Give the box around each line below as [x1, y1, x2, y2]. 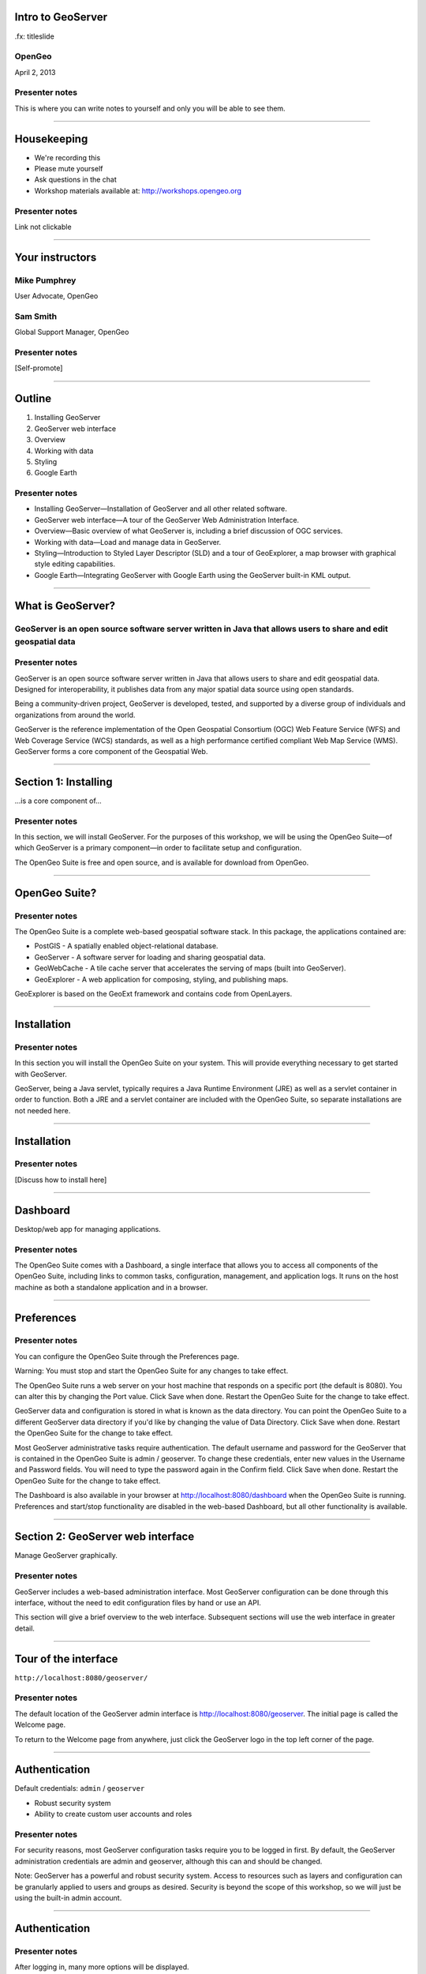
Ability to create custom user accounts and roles [34, 1809, 192, 1819]
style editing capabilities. [34, 559, 116, 569]
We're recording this [34, 152, 101, 162]
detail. [14, 1623, 35, 1633]
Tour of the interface [14, 1652, 118, 1665]
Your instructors [14, 250, 97, 264]
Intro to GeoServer [14, 10, 108, 24]
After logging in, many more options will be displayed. [14, 1962, 189, 1972]
